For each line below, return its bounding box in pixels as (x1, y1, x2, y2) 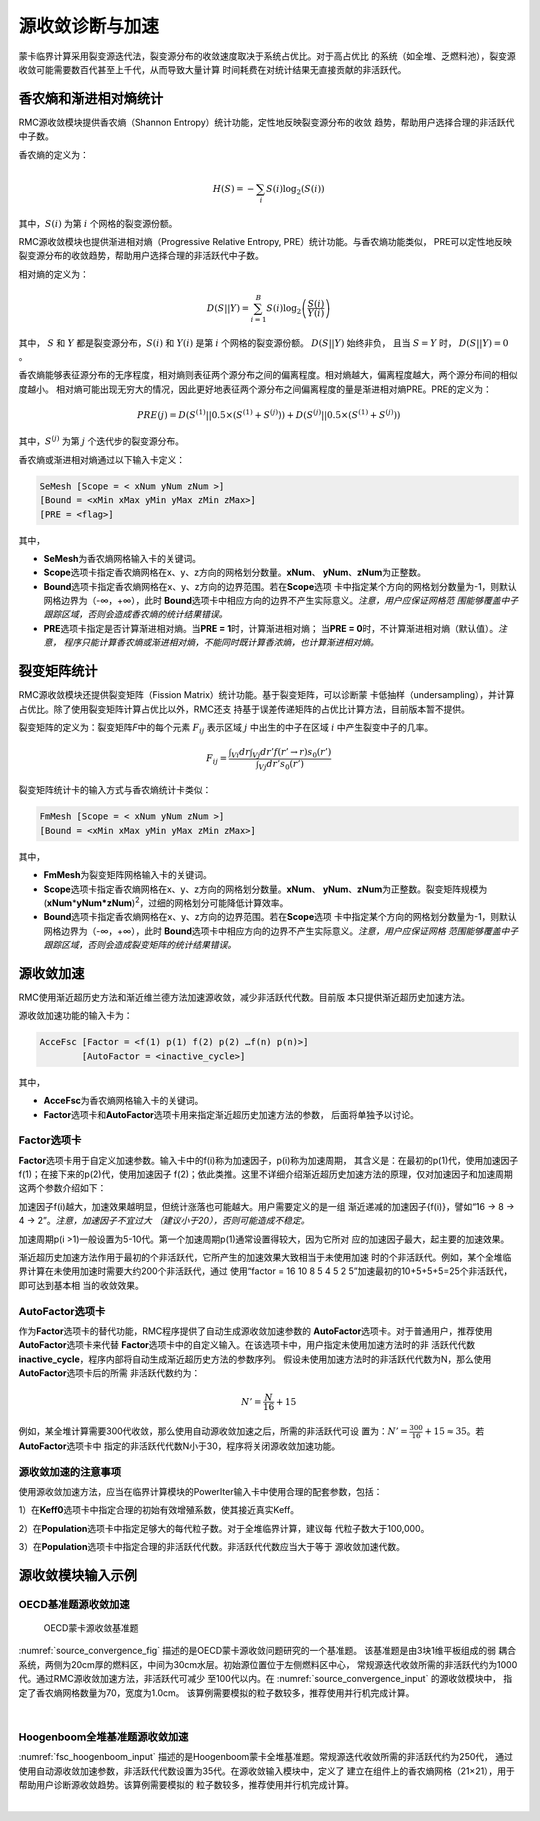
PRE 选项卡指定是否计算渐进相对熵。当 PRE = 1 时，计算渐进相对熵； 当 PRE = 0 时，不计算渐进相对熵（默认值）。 (43, 622, 499, 634)
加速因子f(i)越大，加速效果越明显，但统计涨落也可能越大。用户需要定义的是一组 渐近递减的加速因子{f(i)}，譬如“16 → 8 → (18, 1200, 515, 1212)
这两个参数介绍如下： (18, 1182, 107, 1194)
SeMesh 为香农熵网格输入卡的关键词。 (43, 552, 202, 564)
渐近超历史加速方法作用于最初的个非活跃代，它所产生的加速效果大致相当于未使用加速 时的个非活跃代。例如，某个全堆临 (18, 1251, 512, 1264)
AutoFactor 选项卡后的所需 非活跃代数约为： (18, 1367, 201, 1379)
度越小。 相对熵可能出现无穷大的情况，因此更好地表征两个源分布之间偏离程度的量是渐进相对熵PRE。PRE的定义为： (18, 383, 492, 395)
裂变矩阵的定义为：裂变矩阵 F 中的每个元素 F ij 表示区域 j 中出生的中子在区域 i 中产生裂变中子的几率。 (18, 721, 434, 735)
